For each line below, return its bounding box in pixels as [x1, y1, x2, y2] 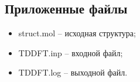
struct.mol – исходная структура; [18, 27, 136, 39]
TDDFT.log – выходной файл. [18, 66, 128, 78]
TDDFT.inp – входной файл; [18, 46, 123, 59]
